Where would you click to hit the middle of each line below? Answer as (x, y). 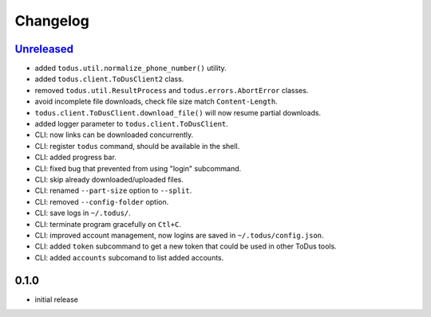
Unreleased (44, 49)
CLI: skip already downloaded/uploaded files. (109, 179)
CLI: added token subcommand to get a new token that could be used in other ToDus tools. (186, 246)
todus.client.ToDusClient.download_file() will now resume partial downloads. (178, 112)
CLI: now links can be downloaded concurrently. (114, 135)
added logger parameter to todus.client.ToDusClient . (132, 124)
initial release (57, 299)
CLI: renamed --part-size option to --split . (113, 190)
